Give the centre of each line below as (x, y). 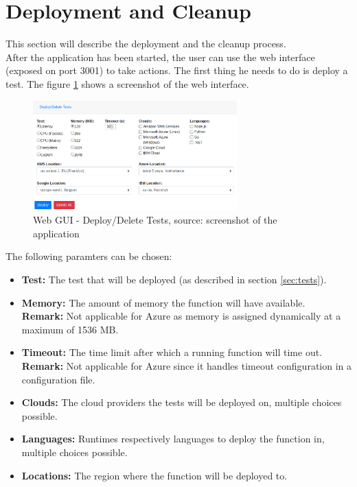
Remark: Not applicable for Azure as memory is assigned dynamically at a (181, 316)
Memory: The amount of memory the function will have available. (163, 302)
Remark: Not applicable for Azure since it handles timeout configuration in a (187, 366)
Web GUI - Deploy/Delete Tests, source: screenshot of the (155, 220)
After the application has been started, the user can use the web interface (160, 57)
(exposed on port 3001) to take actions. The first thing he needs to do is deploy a (177, 70)
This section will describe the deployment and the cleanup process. (146, 44)
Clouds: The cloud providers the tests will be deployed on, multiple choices (182, 402)
